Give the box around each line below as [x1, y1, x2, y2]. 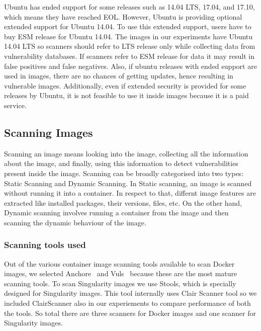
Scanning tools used [4, 238, 86, 251]
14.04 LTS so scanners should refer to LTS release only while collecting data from [4, 41, 255, 51]
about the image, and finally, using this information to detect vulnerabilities [4, 158, 238, 169]
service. [4, 100, 27, 110]
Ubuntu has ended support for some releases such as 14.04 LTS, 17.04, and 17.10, [4, 2, 255, 12]
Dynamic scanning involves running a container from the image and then [4, 207, 229, 218]
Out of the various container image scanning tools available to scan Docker [4, 258, 235, 269]
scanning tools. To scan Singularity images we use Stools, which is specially [4, 278, 236, 288]
